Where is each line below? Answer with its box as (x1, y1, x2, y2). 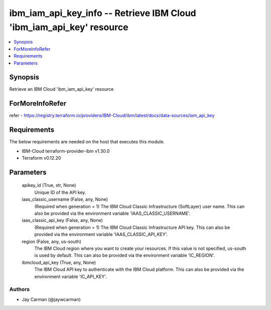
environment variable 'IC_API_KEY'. (34, 273, 107, 279)
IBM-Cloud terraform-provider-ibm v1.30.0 (22, 148, 110, 154)
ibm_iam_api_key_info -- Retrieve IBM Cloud (9, 8, 196, 19)
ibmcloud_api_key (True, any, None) (22, 259, 96, 265)
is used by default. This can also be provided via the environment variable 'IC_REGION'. (34, 252, 215, 258)
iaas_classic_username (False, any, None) (22, 196, 108, 202)
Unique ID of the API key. (34, 189, 86, 195)
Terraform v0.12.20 (22, 155, 61, 161)
